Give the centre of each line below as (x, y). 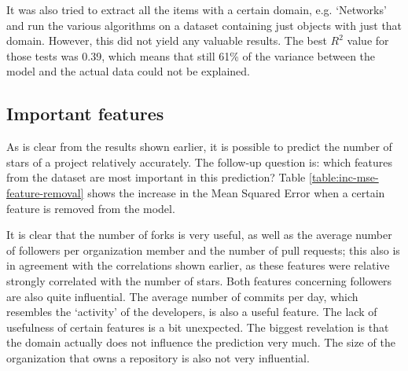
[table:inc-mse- (344, 177)
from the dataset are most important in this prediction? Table (156, 177)
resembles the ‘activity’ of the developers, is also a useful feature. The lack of (192, 312)
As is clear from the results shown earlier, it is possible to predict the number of (199, 147)
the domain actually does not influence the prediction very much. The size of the (201, 342)
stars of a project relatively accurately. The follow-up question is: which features (199, 162)
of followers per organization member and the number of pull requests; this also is (203, 250)
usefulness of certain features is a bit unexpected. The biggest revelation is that (198, 327)
